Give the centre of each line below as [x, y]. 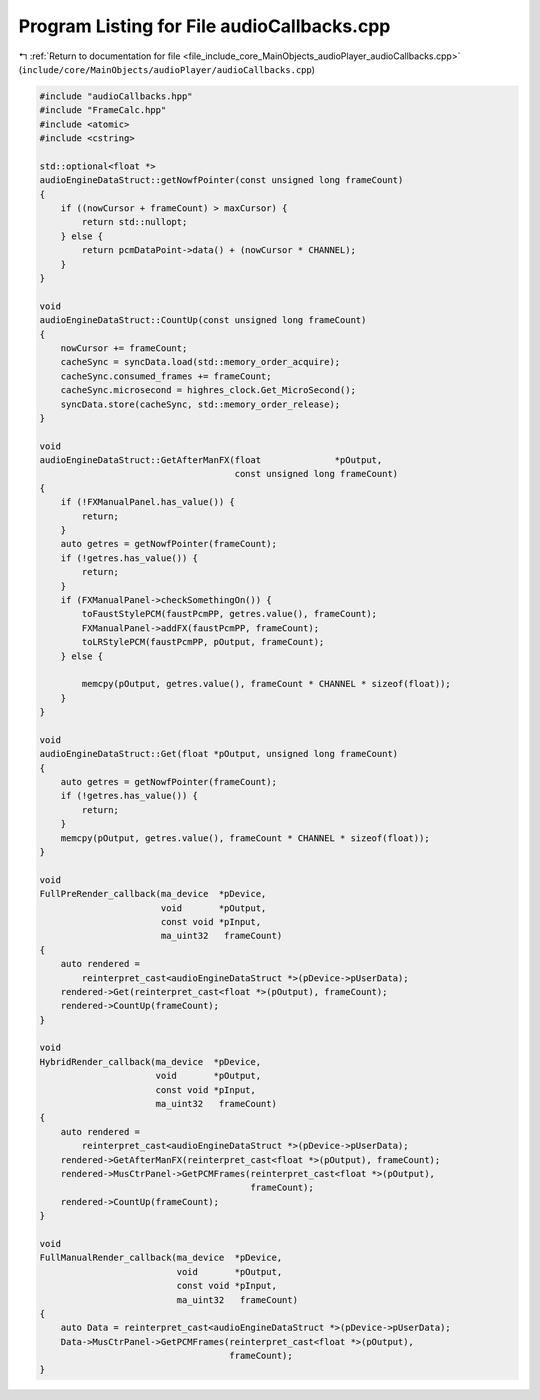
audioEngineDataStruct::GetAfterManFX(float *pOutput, [211, 460]
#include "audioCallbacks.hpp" [116, 96]
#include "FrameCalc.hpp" [103, 110]
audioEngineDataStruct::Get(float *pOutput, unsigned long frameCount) [219, 754]
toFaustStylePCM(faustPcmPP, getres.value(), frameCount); [229, 614]
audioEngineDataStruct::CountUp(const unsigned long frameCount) [203, 320]
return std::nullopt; [134, 222]
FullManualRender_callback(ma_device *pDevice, [161, 1258]
